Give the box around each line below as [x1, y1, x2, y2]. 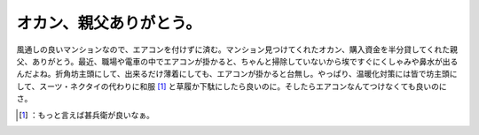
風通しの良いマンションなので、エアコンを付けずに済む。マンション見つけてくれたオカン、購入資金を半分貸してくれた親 [16, 44, 459, 55]
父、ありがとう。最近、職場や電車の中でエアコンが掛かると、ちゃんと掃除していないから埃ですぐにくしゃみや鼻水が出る [16, 56, 459, 66]
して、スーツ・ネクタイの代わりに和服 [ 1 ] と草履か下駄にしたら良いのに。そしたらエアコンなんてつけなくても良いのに [16, 80, 447, 92]
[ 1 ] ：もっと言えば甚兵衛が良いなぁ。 [19, 109, 155, 120]
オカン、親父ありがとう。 [16, 13, 201, 33]
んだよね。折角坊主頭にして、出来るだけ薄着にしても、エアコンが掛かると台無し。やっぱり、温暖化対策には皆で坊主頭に [16, 69, 458, 79]
